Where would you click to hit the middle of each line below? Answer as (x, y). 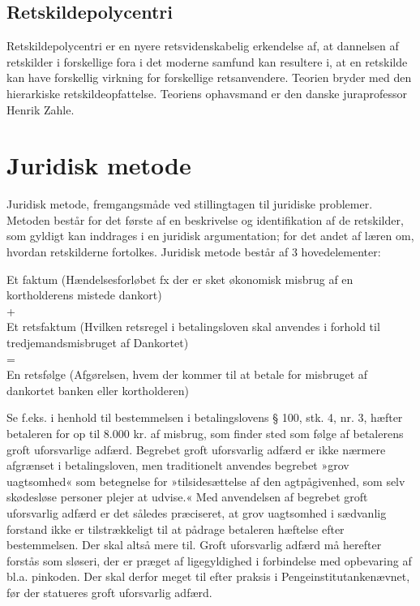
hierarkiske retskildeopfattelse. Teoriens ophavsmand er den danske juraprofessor (207, 93)
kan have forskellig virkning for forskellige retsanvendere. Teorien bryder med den (209, 77)
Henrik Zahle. (41, 109)
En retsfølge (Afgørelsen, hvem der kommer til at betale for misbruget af (187, 374)
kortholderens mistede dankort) (84, 295)
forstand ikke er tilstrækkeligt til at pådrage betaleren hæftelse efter (176, 529)
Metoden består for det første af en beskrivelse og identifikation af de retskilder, (205, 219)
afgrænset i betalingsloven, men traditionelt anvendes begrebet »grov (178, 465)
